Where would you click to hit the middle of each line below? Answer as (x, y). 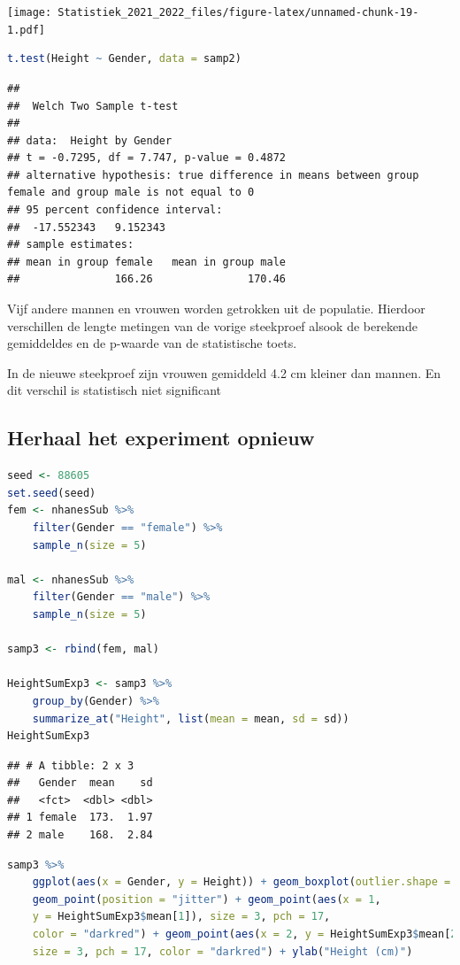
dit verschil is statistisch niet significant (114, 390)
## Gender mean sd (80, 783)
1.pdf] (26, 30)
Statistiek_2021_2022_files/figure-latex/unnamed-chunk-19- (238, 12)
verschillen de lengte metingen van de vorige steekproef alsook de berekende (212, 325)
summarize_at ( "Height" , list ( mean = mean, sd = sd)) (191, 718)
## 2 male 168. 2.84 (80, 835)
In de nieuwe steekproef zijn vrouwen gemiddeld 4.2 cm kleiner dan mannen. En (224, 372)
